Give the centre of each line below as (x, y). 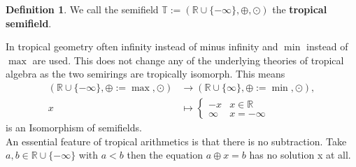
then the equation (165, 155)
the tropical (300, 9)
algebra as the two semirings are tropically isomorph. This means (145, 74)
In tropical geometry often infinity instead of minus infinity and (142, 46)
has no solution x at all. (300, 155)
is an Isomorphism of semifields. (74, 128)
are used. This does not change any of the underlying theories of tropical (188, 60)
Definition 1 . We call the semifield (82, 9)
